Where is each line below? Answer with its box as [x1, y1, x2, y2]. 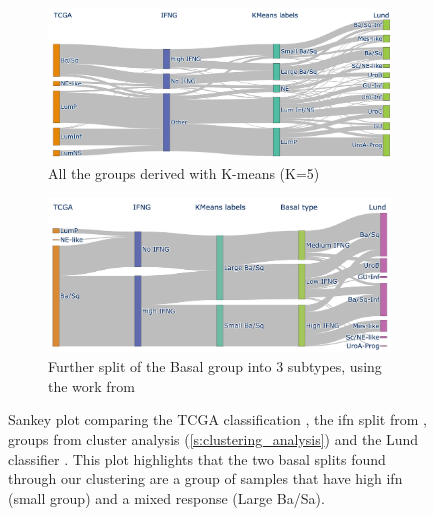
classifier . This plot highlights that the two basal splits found [8, 448, 386, 469]
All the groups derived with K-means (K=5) [48, 163, 320, 184]
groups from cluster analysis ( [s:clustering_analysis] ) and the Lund [8, 428, 419, 449]
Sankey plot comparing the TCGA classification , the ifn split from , [8, 409, 427, 430]
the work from [48, 375, 135, 396]
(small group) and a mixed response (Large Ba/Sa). [8, 487, 325, 508]
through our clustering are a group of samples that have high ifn [8, 468, 403, 489]
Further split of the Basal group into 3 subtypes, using [48, 356, 382, 377]
